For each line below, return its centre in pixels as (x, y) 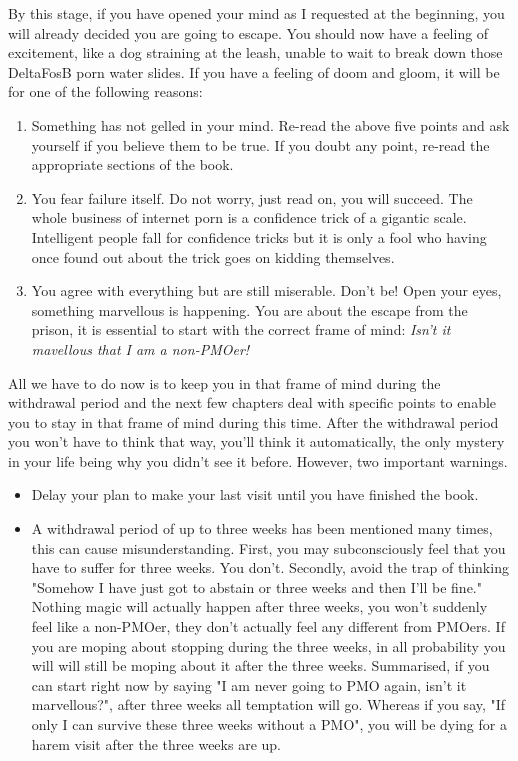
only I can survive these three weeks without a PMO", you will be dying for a (269, 724)
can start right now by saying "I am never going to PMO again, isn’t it (249, 684)
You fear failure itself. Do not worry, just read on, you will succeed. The (252, 197)
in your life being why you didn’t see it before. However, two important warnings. (258, 460)
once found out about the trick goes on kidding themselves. (213, 256)
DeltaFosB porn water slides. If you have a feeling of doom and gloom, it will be (254, 71)
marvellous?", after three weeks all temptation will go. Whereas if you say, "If (268, 704)
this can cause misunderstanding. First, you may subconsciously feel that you (268, 547)
